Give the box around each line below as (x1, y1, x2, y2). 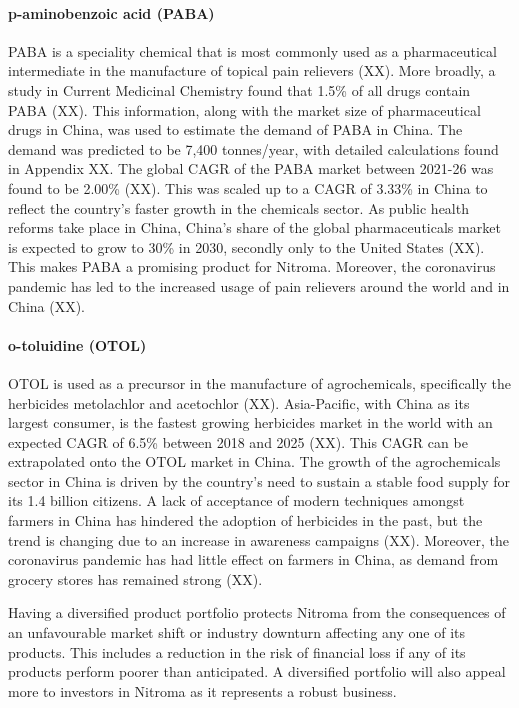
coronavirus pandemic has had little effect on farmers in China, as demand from (8, 549, 499, 570)
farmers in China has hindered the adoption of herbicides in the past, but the (8, 510, 483, 531)
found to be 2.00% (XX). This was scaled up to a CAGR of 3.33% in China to (8, 177, 488, 198)
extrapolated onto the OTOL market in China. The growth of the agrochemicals (8, 451, 501, 472)
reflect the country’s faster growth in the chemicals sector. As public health (8, 197, 469, 218)
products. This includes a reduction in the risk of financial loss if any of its (8, 641, 466, 662)
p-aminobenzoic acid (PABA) (8, 2, 215, 23)
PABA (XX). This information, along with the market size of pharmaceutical (8, 99, 481, 120)
